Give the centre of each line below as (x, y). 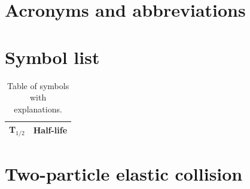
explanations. (38, 109)
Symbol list (52, 57)
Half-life (50, 130)
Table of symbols (38, 85)
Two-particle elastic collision (124, 174)
